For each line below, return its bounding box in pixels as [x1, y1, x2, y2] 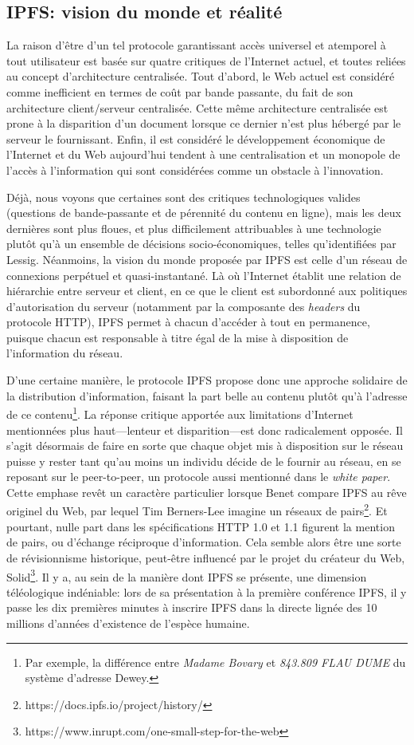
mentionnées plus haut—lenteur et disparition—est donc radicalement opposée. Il [6, 421, 403, 438]
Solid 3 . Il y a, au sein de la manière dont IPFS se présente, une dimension [6, 566, 367, 585]
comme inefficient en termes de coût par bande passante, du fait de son [6, 83, 353, 100]
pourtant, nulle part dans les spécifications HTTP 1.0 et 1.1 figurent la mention [6, 518, 395, 534]
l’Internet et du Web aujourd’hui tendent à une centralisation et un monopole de [6, 146, 400, 163]
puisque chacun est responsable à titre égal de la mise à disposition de [6, 329, 349, 345]
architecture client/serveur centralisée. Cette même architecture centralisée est [6, 99, 389, 116]
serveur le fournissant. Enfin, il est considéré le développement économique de [6, 130, 385, 147]
